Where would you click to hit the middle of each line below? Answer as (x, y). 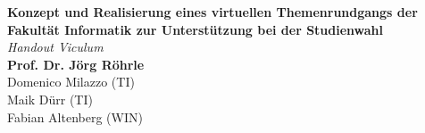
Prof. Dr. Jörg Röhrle (76, 64)
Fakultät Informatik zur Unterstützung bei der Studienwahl (196, 29)
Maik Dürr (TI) (50, 99)
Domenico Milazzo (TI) (71, 82)
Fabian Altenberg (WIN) (75, 116)
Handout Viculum (55, 47)
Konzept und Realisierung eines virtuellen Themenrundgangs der (212, 12)
